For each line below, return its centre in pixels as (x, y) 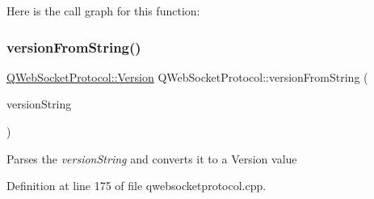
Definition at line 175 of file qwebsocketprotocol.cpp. (137, 186)
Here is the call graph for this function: (103, 11)
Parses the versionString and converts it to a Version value (152, 158)
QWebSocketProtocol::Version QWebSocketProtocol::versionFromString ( (187, 76)
